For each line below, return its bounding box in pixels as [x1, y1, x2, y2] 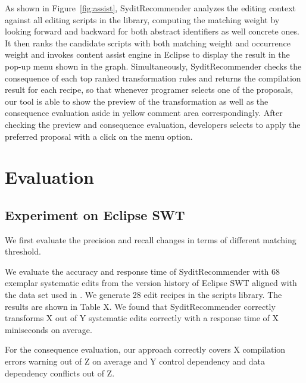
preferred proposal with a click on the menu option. [5, 130, 193, 142]
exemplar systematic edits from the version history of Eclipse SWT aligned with [5, 277, 297, 289]
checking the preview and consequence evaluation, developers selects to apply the [5, 118, 301, 130]
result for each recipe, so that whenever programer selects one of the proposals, [5, 83, 293, 96]
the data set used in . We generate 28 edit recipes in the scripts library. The [5, 288, 282, 301]
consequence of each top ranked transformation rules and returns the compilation [5, 71, 301, 84]
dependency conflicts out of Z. [5, 366, 115, 379]
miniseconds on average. [5, 323, 92, 335]
